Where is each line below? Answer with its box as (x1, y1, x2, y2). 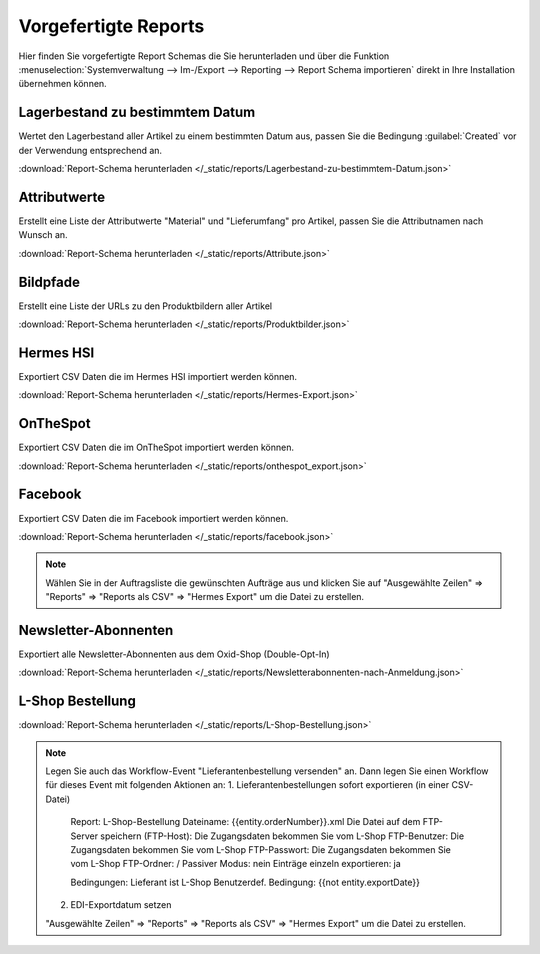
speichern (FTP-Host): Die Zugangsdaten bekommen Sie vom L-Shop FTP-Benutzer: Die (100, 830, 465, 842)
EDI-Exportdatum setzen (70, 899, 172, 911)
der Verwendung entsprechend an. (18, 144, 163, 156)
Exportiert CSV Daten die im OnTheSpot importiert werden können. (18, 441, 295, 454)
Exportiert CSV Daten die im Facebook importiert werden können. (18, 512, 289, 524)
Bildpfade (18, 273, 80, 290)
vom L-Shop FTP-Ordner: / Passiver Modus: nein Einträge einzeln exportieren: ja (70, 858, 402, 870)
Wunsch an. (18, 229, 69, 241)
